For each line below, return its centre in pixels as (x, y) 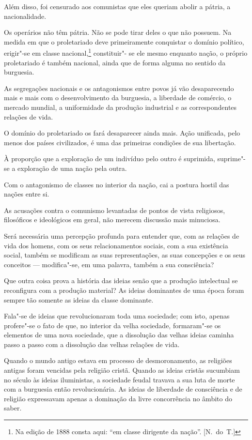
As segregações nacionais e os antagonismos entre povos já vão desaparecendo (119, 88)
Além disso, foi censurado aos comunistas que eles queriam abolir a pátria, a (117, 6)
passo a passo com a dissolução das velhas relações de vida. (92, 344)
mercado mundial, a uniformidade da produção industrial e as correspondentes (120, 107)
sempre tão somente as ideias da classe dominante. (79, 299)
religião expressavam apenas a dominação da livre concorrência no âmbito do (118, 398)
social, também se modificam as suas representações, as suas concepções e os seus (125, 255)
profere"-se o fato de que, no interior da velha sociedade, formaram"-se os (112, 325)
